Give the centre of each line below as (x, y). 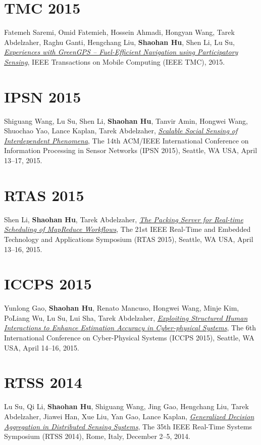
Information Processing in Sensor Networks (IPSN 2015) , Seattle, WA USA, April (131, 150)
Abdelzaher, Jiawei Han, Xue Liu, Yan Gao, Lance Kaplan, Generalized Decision (129, 416)
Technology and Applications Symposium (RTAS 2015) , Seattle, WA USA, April (129, 239)
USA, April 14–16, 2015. (42, 347)
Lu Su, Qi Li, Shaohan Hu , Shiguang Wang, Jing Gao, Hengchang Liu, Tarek (126, 406)
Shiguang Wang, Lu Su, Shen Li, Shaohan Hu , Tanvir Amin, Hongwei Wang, (126, 120)
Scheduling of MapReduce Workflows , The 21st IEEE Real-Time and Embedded (127, 229)
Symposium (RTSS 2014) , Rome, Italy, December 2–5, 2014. (97, 436)
